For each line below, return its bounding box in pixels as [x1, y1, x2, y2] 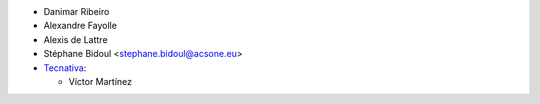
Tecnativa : [43, 61, 87, 74]
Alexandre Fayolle [43, 20, 117, 32]
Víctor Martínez [68, 75, 133, 87]
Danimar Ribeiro [43, 6, 110, 17]
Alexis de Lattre [43, 33, 109, 45]
